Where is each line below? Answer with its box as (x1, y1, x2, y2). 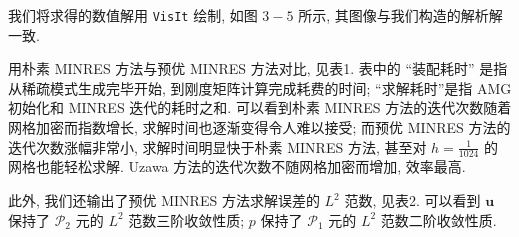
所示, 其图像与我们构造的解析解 (298, 5, 503, 25)
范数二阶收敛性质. (380, 209, 497, 230)
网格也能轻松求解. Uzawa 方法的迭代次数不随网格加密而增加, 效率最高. (8, 156, 466, 177)
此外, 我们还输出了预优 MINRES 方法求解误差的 (8, 190, 320, 211)
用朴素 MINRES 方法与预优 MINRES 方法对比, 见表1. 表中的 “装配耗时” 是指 (8, 58, 508, 79)
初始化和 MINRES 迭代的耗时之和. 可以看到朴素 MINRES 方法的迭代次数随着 (8, 97, 512, 118)
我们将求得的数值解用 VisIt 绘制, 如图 (8, 5, 258, 25)
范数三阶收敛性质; (128, 209, 245, 230)
